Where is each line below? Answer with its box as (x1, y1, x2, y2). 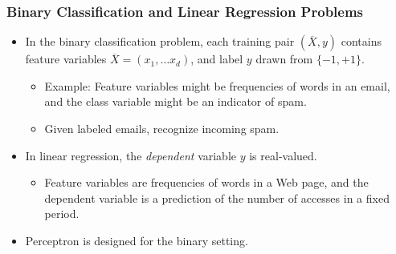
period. (44, 205, 80, 222)
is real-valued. (249, 147, 317, 163)
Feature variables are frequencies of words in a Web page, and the (44, 174, 369, 191)
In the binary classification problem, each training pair (25, 33, 295, 50)
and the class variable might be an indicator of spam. (44, 93, 307, 110)
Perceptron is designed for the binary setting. (25, 232, 248, 248)
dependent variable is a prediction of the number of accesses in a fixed (44, 189, 390, 206)
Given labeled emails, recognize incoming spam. (44, 120, 280, 136)
